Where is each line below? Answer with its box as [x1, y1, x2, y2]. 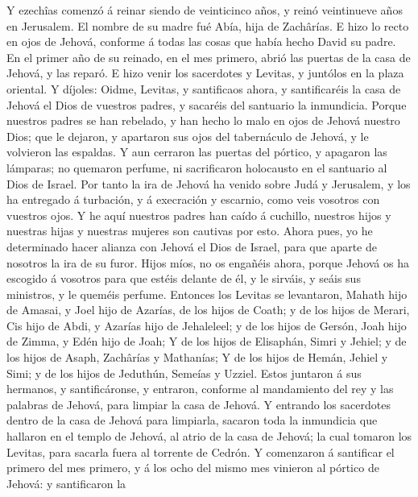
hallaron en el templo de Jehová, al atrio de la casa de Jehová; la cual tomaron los [6, 428, 412, 445]
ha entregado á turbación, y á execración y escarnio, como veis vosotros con [6, 191, 380, 208]
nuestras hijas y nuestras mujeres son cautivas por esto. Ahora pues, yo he [6, 222, 373, 239]
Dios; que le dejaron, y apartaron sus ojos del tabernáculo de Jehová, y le [6, 127, 369, 144]
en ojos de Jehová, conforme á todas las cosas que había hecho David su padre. [6, 33, 396, 50]
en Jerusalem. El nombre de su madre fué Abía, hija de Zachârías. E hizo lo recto [6, 17, 409, 34]
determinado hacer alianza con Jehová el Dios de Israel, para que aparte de [6, 238, 377, 255]
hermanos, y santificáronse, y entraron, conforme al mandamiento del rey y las [6, 380, 394, 397]
